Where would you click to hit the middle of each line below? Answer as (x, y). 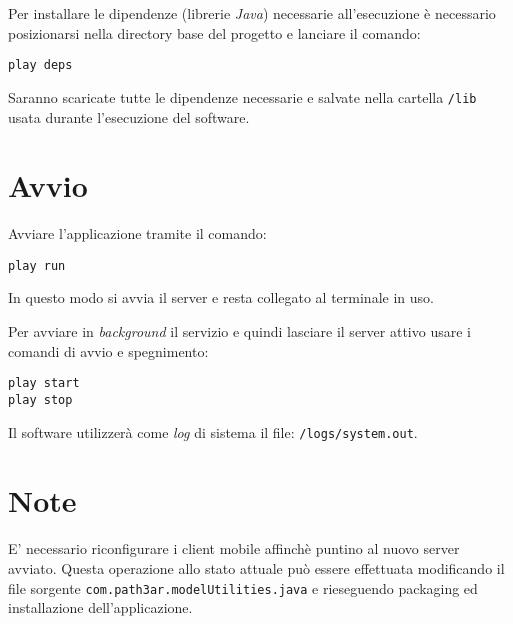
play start (44, 383)
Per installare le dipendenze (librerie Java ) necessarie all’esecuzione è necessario (252, 13)
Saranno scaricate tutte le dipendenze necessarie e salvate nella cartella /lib (242, 96)
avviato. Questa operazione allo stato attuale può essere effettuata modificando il (256, 567)
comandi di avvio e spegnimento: (108, 350)
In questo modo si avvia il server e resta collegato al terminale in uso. (221, 297)
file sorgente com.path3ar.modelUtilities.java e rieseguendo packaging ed (243, 587)
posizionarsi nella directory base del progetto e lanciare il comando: (214, 32)
